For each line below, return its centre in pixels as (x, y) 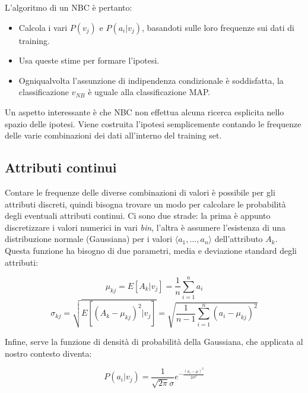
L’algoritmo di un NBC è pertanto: (69, 7)
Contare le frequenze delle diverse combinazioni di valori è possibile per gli (140, 192)
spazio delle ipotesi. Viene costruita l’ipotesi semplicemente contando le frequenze (153, 123)
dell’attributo (239, 239)
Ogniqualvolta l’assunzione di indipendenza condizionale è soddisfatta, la (151, 80)
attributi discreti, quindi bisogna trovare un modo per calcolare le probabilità (145, 204)
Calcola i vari (43, 27)
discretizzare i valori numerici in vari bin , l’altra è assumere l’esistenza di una (145, 227)
